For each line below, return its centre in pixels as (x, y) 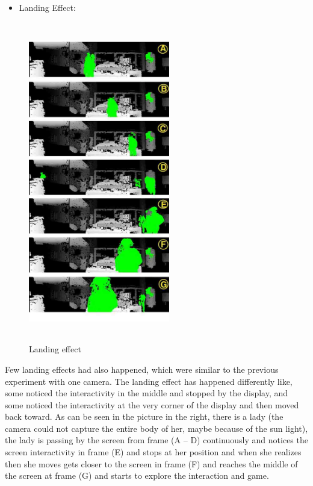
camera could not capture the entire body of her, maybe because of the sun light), (156, 428)
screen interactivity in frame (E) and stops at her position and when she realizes (153, 452)
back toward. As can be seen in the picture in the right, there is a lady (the (144, 416)
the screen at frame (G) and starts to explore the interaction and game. (137, 475)
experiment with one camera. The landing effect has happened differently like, (149, 381)
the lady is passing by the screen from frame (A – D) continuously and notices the (156, 440)
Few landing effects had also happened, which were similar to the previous (142, 369)
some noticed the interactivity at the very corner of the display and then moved (152, 404)
